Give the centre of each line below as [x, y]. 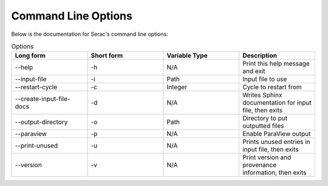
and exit [254, 71]
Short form [107, 56]
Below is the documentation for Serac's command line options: [90, 34]
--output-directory [41, 122]
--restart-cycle [36, 87]
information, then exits [274, 173]
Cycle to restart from [272, 87]
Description [260, 56]
